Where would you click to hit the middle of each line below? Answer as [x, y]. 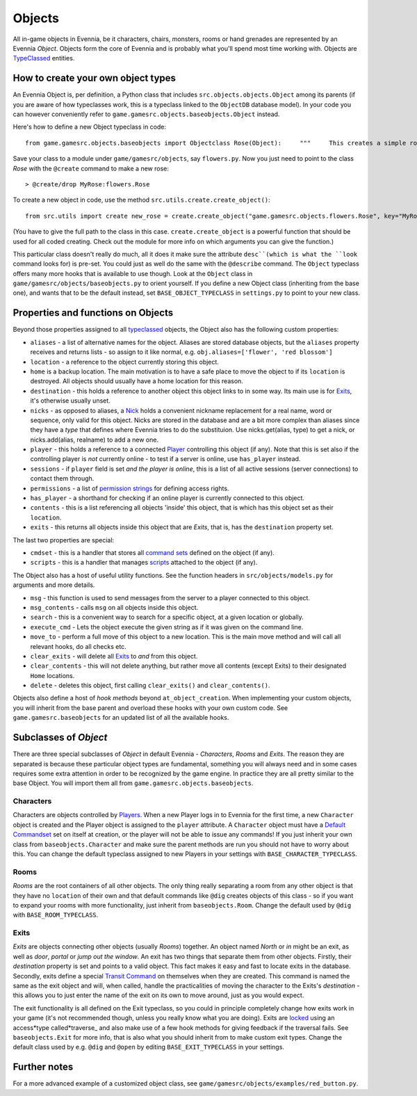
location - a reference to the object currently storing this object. [124, 362]
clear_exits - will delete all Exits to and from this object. [114, 656]
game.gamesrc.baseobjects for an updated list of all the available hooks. [121, 718]
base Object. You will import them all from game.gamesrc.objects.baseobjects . [133, 783]
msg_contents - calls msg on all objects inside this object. [114, 607]
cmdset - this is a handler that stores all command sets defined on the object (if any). [152, 552]
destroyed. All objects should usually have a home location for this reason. [137, 381]
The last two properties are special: [64, 540]
